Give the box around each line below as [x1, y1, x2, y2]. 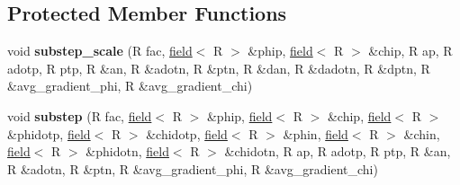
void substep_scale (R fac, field [7, 41, 193, 60]
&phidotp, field [7, 124, 91, 143]
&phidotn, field [86, 142, 169, 161]
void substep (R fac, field [7, 106, 152, 125]
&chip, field [327, 106, 392, 125]
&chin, [403, 124, 440, 143]
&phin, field [283, 124, 348, 143]
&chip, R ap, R [368, 41, 453, 60]
